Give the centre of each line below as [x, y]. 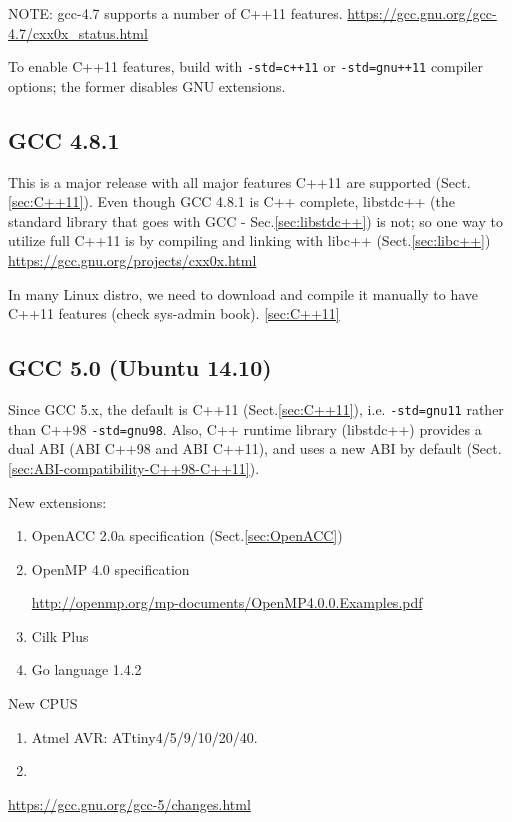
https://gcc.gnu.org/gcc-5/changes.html [129, 803]
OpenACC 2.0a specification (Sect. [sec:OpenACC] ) [187, 535]
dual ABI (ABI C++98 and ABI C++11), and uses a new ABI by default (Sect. [255, 448]
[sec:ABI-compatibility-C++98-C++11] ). [134, 467]
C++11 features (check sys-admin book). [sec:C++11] [174, 313]
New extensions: [57, 501]
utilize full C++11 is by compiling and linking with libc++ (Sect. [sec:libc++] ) [249, 240]
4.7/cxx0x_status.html [78, 32]
